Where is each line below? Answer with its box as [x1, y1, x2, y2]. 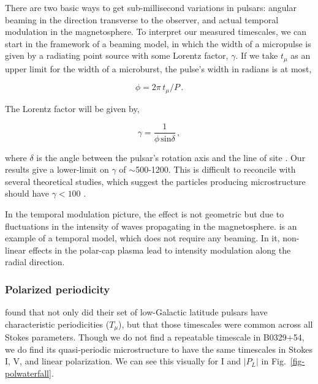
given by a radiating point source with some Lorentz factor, [5, 49, 229, 62]
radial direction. [5, 255, 65, 268]
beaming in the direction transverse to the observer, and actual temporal [5, 13, 279, 26]
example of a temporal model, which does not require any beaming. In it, [5, 232, 280, 244]
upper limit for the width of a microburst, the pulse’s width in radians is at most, [5, 62, 312, 75]
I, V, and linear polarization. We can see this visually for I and [5, 355, 241, 367]
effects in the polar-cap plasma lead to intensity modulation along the [28, 243, 291, 256]
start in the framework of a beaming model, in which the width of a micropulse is [5, 37, 311, 50]
